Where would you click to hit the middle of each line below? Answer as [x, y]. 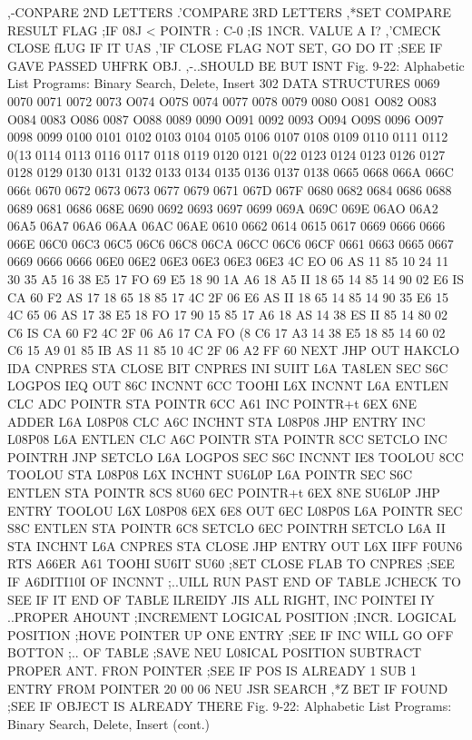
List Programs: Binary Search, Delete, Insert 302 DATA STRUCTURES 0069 [224, 83]
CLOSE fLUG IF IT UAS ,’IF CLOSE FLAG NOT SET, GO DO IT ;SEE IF [225, 48]
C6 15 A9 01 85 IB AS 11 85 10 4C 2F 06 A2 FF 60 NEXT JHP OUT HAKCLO [234, 350]
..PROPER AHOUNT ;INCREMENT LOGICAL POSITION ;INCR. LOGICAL [232, 617]
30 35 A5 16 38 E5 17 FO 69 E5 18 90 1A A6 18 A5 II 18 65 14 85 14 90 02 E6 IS [236, 278]
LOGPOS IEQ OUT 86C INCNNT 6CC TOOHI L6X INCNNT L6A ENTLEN [228, 385]
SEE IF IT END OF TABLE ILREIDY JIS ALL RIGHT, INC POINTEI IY [221, 599]
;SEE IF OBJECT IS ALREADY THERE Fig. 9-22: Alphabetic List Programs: [230, 706]
